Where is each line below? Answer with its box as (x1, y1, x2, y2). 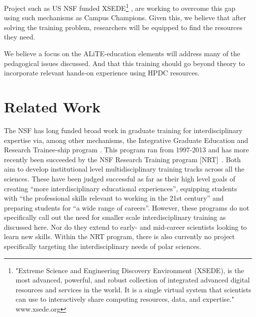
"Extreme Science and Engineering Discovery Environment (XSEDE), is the (15, 265, 244, 275)
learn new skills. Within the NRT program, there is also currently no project (4, 231, 235, 242)
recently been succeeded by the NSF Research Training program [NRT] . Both (4, 154, 241, 164)
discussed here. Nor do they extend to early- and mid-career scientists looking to (4, 221, 247, 232)
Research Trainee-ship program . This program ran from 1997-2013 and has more (4, 144, 249, 155)
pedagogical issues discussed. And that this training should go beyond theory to (4, 58, 245, 68)
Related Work (4, 97, 101, 116)
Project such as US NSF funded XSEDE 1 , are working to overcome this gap (4, 1, 236, 13)
